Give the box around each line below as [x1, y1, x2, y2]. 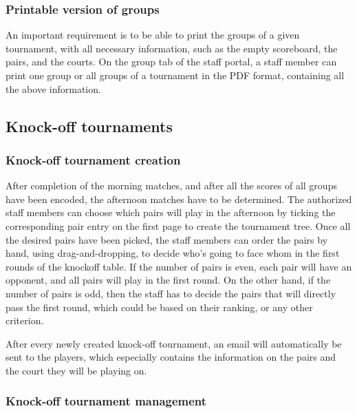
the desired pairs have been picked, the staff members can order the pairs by [6, 232, 328, 246]
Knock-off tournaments [6, 115, 173, 136]
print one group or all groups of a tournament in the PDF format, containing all [6, 68, 345, 82]
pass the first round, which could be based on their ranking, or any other [6, 299, 313, 314]
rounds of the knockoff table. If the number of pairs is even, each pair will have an [6, 259, 352, 273]
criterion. [6, 313, 44, 328]
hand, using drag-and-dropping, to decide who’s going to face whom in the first [6, 246, 340, 260]
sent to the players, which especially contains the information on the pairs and [6, 350, 336, 364]
